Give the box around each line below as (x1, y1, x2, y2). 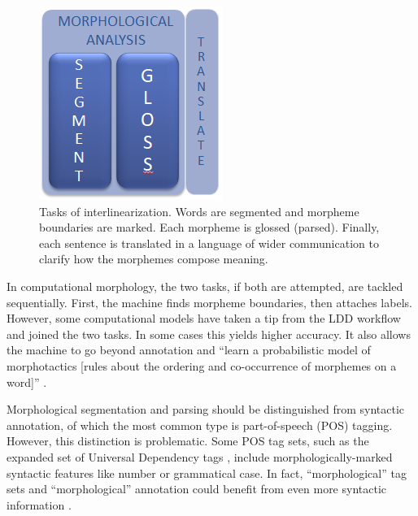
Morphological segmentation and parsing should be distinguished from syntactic (7, 401, 405, 418)
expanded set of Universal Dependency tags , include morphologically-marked (7, 448, 393, 465)
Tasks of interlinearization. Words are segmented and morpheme (39, 202, 359, 219)
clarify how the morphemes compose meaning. (39, 250, 268, 267)
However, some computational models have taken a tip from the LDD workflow (7, 310, 401, 327)
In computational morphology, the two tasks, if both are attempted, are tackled (7, 277, 403, 294)
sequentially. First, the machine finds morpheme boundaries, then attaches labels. (7, 293, 412, 310)
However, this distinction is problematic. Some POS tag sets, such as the (7, 432, 369, 449)
